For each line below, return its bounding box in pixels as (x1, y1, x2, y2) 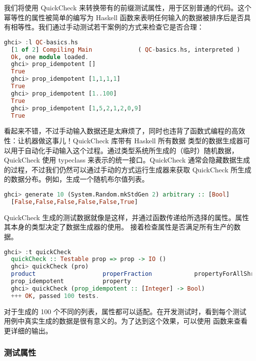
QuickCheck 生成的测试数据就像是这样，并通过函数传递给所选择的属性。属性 (4, 212, 249, 222)
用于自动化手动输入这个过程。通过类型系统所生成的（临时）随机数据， (10, 145, 238, 155)
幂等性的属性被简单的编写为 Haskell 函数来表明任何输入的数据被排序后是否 (4, 12, 244, 22)
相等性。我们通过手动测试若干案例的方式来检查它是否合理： (10, 22, 204, 32)
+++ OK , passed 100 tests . (11, 292, 99, 299)
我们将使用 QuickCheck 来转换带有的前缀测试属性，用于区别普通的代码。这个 (4, 2, 252, 12)
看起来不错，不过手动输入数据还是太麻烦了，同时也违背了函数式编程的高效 (4, 126, 245, 136)
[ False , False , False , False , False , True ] (11, 198, 138, 205)
